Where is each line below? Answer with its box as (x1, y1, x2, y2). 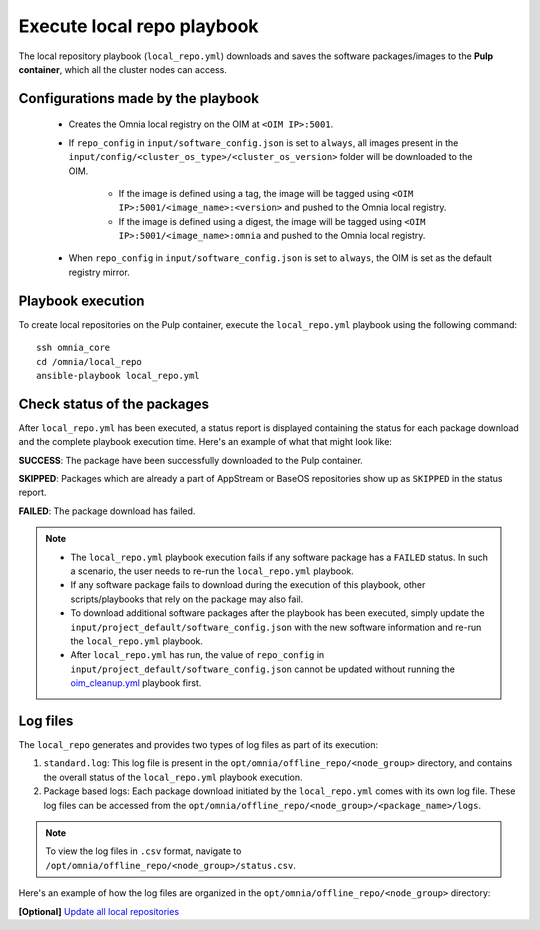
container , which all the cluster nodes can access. (18, 63, 227, 75)
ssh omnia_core (36, 342, 111, 354)
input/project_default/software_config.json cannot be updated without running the (70, 663, 455, 675)
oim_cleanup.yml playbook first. (70, 677, 202, 689)
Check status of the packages (18, 395, 210, 412)
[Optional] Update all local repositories (18, 905, 180, 917)
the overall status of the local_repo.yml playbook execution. (43, 771, 304, 783)
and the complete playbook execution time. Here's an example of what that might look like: (18, 436, 392, 448)
